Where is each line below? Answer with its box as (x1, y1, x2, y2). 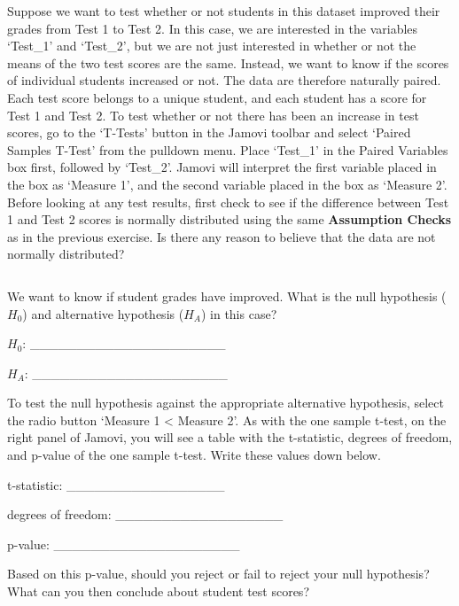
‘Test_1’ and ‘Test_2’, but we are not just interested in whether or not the (7, 36, 416, 55)
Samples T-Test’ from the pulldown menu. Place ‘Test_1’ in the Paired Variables (7, 140, 448, 159)
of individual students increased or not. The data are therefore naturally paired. (7, 71, 441, 89)
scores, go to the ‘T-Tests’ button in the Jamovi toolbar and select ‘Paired (7, 123, 411, 142)
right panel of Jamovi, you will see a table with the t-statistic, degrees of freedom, (7, 428, 453, 447)
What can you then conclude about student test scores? (7, 582, 309, 601)
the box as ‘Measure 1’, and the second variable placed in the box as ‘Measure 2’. (7, 175, 447, 193)
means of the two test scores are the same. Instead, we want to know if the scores (7, 53, 449, 72)
